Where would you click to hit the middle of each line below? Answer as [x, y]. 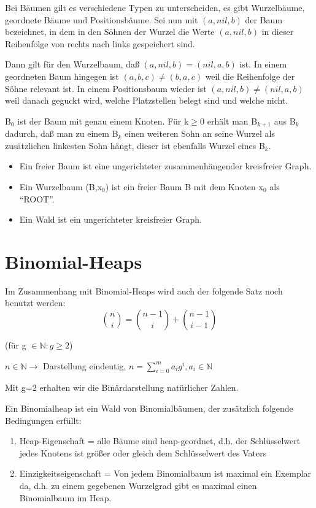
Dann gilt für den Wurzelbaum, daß [72, 64]
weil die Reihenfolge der [250, 76]
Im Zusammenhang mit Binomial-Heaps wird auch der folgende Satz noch [144, 291]
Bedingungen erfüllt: [43, 420]
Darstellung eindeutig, [85, 365]
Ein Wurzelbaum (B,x [61, 186]
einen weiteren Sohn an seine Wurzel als [200, 133]
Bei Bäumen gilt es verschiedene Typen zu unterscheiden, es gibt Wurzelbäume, [155, 7]
